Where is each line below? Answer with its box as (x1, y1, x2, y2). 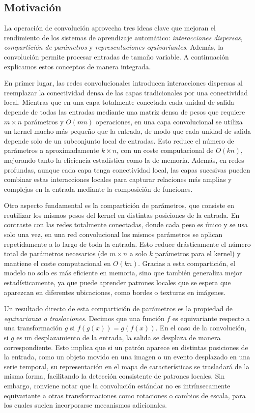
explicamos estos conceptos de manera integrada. (4, 61, 151, 71)
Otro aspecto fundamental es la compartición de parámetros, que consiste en (4, 200, 234, 210)
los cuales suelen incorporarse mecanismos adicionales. (4, 400, 167, 410)
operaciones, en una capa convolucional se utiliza (95, 116, 243, 126)
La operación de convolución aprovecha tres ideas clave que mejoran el (4, 23, 216, 33)
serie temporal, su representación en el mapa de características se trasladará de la (4, 361, 250, 371)
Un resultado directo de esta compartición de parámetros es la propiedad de (4, 303, 233, 314)
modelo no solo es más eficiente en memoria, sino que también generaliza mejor (4, 267, 242, 278)
